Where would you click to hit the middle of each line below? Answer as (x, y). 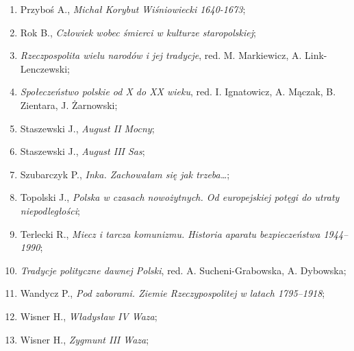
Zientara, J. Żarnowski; (69, 105)
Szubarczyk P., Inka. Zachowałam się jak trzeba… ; (125, 174)
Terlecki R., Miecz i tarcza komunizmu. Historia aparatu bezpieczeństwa (170, 233)
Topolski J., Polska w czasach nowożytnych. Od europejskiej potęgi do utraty (180, 197)
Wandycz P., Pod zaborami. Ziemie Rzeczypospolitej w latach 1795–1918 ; (173, 293)
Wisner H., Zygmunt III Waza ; (85, 339)
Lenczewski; (45, 68)
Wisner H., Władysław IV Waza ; (89, 316)
